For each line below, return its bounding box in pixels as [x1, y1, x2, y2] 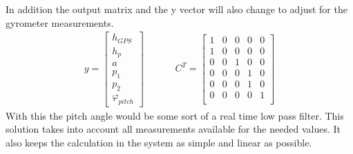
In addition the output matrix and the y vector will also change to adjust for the [6, 2, 347, 16]
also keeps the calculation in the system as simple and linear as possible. [6, 135, 312, 149]
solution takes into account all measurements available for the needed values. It [6, 122, 341, 136]
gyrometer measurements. [6, 15, 114, 30]
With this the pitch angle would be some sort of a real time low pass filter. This [6, 108, 344, 122]
